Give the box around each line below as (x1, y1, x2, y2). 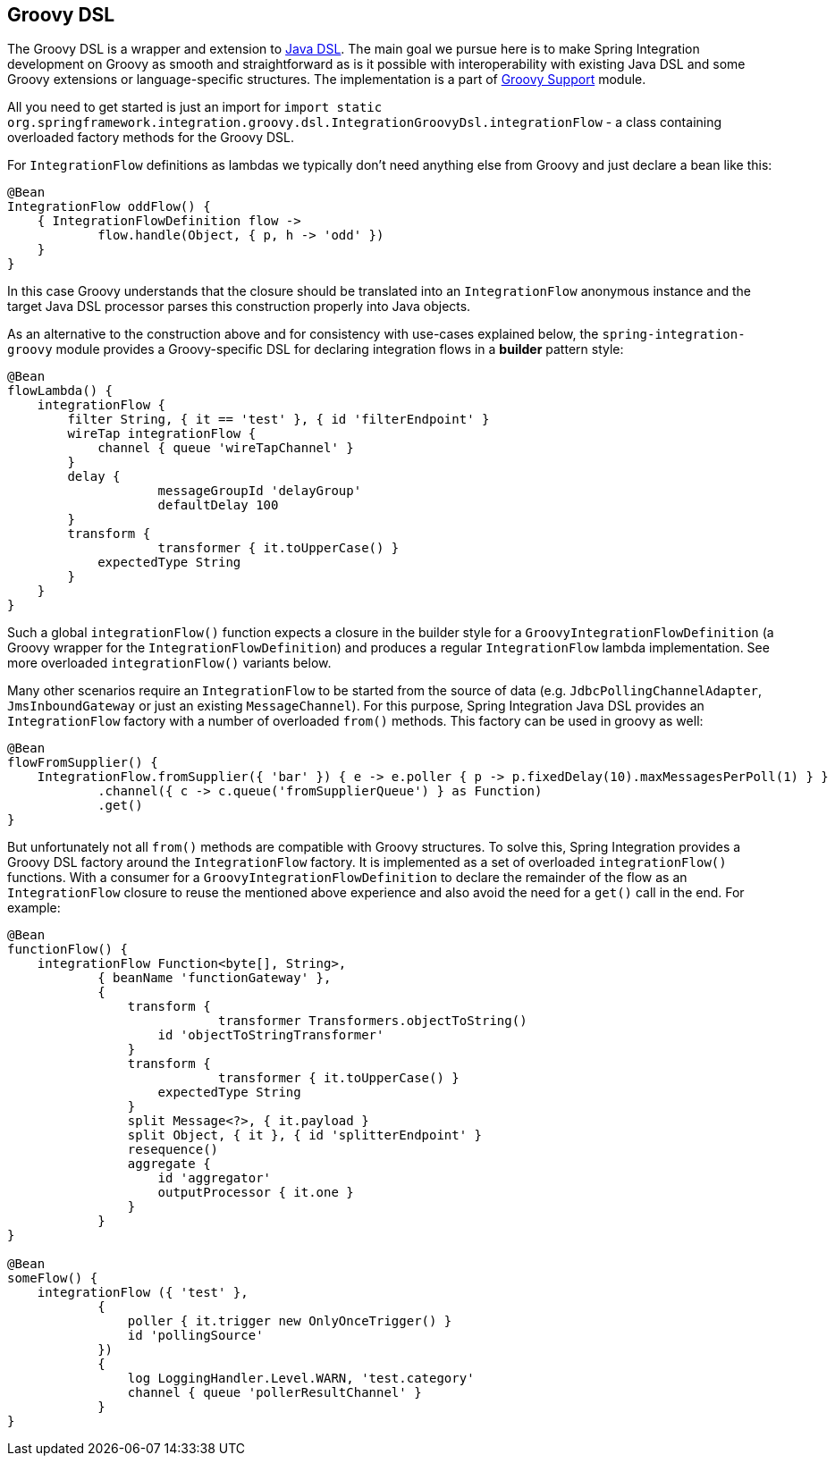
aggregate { (127, 1156, 211, 1172)
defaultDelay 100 (157, 498, 279, 513)
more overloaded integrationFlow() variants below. (7, 655, 332, 671)
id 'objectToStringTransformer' (157, 1028, 384, 1043)
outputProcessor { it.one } (157, 1185, 354, 1200)
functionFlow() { (7, 942, 128, 957)
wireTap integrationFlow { (67, 426, 257, 441)
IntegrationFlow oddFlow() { (7, 199, 211, 214)
